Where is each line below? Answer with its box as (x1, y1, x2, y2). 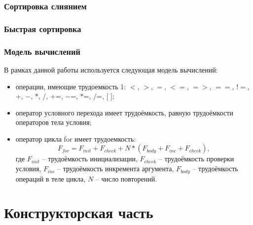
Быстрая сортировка (4, 22, 81, 35)
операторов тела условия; (15, 117, 92, 127)
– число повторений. (95, 173, 157, 184)
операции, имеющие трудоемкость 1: (15, 81, 126, 91)
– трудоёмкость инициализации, (42, 153, 138, 164)
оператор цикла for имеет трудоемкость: (15, 133, 136, 144)
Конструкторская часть (4, 202, 153, 223)
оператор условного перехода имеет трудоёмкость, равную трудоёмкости (15, 107, 233, 117)
